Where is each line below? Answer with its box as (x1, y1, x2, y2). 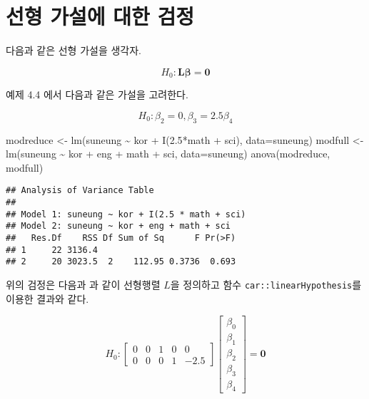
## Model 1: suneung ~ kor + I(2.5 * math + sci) (6, 209, 246, 219)
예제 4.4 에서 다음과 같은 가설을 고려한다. (6, 87, 188, 102)
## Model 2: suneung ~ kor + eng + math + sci (6, 221, 231, 232)
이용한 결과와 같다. (6, 291, 89, 306)
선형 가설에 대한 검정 (6, 1, 195, 31)
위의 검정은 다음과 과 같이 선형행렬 (6, 276, 161, 291)
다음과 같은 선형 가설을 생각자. (6, 43, 141, 58)
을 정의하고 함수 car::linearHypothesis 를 (170, 276, 362, 291)
